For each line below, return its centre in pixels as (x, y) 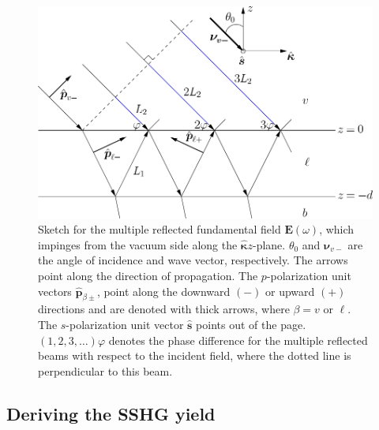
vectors (55, 291)
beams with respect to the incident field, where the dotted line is (195, 355)
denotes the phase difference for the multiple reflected (238, 340)
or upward (290, 291)
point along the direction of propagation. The (148, 276)
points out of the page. (251, 325)
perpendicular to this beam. (105, 370)
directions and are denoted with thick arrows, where (164, 309)
